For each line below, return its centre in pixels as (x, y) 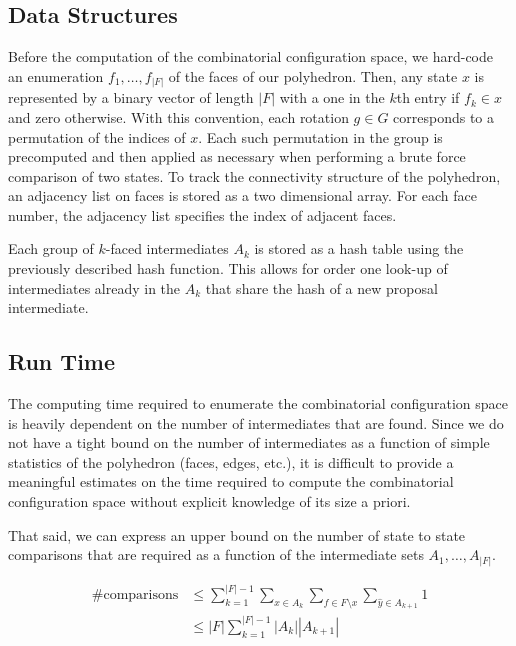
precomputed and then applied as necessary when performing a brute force (237, 156)
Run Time (62, 361)
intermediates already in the (94, 287)
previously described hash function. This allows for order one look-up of (228, 268)
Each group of (51, 248)
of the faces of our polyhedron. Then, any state (313, 75)
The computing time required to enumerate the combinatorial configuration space (258, 403)
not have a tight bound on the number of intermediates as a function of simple (249, 442)
